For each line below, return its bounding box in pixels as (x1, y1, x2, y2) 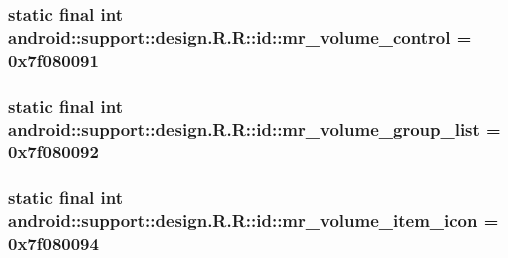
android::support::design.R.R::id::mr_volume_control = (8, 24, 472, 49)
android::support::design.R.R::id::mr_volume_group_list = (8, 116, 501, 141)
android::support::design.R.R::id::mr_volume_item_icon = (8, 208, 499, 233)
